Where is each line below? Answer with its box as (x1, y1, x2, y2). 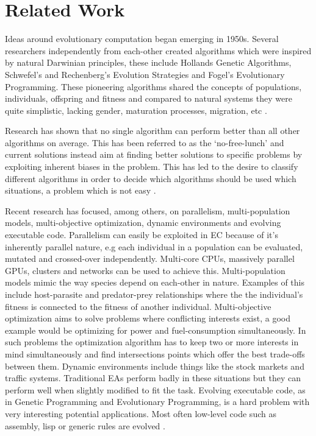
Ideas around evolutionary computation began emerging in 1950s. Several (5, 32, 279, 45)
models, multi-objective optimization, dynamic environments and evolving (5, 216, 281, 229)
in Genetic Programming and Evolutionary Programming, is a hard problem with (5, 395, 310, 408)
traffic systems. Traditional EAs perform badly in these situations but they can (5, 371, 301, 384)
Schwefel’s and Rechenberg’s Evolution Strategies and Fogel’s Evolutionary (5, 68, 285, 80)
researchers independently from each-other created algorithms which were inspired (5, 44, 312, 57)
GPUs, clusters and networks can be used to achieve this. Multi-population (5, 264, 285, 276)
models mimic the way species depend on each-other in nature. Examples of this (5, 276, 305, 289)
